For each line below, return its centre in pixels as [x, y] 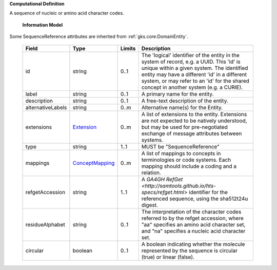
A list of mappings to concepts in [181, 153]
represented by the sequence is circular [190, 250]
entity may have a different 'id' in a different [194, 74]
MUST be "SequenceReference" [181, 146]
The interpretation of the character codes [191, 211]
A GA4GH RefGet [162, 179]
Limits [128, 48]
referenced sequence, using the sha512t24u [195, 199]
